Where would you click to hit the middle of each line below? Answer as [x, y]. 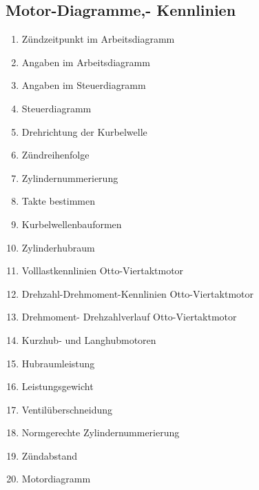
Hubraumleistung [58, 363]
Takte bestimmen [59, 201]
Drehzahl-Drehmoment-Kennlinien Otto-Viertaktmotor [137, 293]
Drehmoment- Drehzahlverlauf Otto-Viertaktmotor [129, 317]
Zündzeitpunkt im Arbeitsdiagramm [98, 39]
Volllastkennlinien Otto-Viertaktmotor [103, 270]
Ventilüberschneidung [67, 409]
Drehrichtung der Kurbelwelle [84, 131]
